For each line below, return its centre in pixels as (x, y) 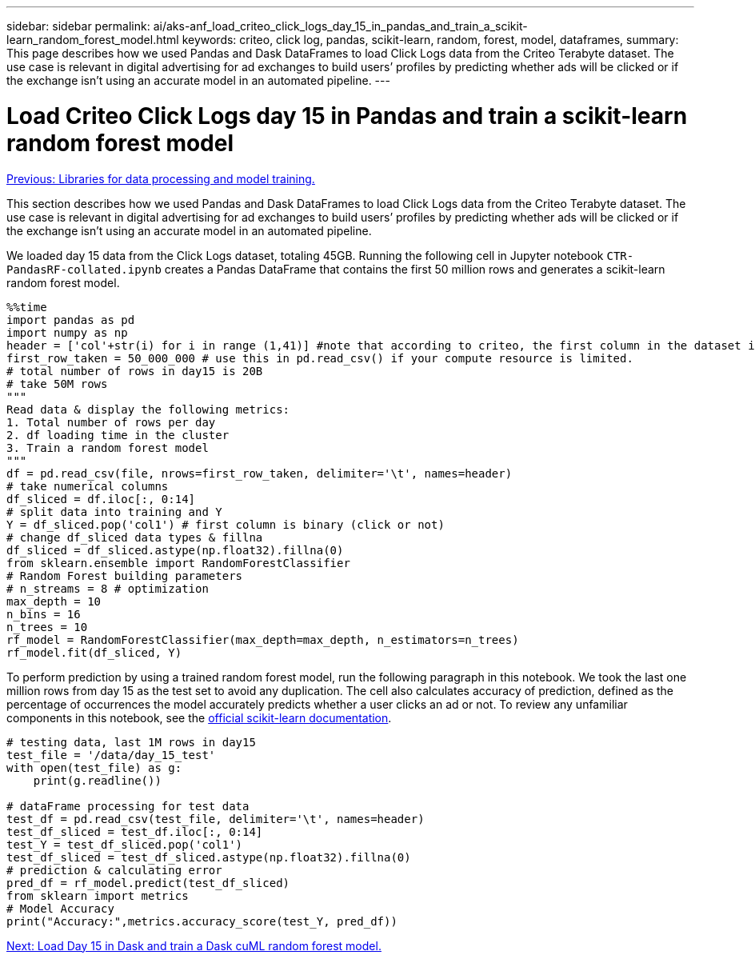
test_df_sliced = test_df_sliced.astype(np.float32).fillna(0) (209, 857)
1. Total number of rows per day (111, 422)
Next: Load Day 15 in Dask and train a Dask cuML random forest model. (194, 945)
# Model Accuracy (60, 908)
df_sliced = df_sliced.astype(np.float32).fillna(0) (175, 550)
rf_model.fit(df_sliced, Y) (94, 652)
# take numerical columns (88, 486)
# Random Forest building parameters (125, 575)
